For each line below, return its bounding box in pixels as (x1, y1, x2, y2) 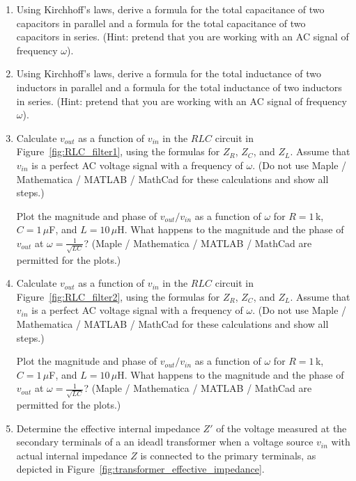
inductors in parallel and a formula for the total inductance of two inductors (16, 79, 342, 94)
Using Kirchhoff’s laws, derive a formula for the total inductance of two (16, 66, 321, 81)
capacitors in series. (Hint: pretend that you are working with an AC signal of (16, 29, 349, 44)
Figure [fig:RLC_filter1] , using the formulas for (16, 144, 220, 159)
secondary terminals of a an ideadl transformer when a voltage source (16, 434, 314, 449)
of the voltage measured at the (216, 420, 347, 435)
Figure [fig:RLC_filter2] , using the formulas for (16, 289, 220, 303)
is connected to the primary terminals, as (140, 448, 316, 462)
